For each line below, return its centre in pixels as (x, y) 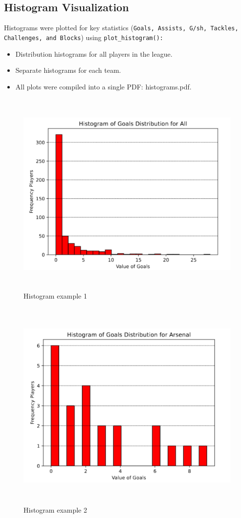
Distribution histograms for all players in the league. (94, 54)
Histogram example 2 (55, 510)
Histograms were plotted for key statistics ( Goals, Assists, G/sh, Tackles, (121, 28)
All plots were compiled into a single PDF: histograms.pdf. (103, 86)
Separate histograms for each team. (68, 70)
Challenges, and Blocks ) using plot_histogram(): (84, 37)
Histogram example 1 (55, 295)
